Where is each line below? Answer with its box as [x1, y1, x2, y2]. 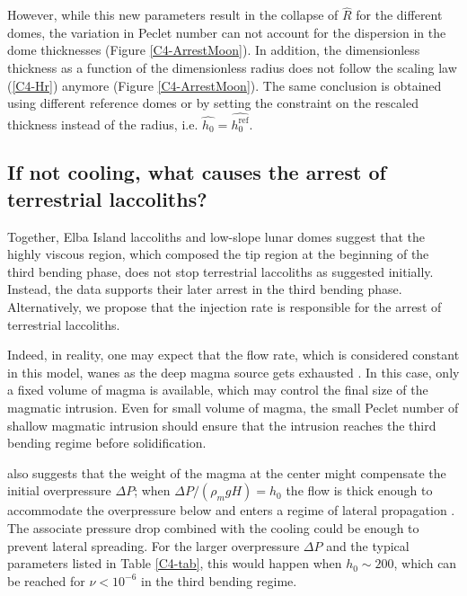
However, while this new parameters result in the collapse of [7, 5, 339, 24]
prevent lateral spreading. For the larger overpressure [7, 536, 300, 555]
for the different [356, 5, 443, 24]
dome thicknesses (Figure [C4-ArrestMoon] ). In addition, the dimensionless [7, 40, 420, 59]
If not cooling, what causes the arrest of [7, 158, 386, 186]
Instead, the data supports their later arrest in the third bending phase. [7, 280, 402, 298]
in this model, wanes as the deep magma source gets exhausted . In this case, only [7, 362, 460, 381]
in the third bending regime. [141, 571, 297, 590]
